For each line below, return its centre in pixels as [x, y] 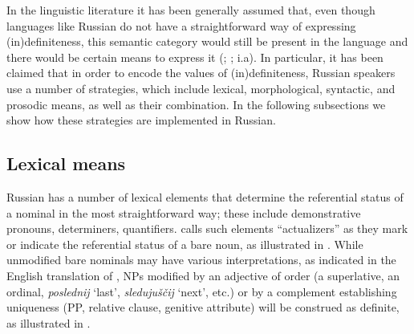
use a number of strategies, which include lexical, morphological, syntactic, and [201, 88]
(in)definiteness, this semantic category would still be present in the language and [207, 41]
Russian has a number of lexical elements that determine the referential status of [205, 196]
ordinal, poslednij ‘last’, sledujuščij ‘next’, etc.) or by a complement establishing [202, 291]
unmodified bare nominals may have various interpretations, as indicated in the [201, 260]
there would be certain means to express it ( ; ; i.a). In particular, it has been [195, 57]
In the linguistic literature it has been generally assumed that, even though [191, 10]
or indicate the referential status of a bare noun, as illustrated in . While [185, 244]
